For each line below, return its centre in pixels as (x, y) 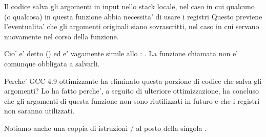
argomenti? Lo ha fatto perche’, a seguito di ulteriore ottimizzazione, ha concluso (132, 91)
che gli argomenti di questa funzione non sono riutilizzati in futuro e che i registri (132, 100)
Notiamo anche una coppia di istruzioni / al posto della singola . (106, 128)
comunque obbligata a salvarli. (52, 63)
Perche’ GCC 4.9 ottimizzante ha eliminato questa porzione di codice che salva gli (133, 81)
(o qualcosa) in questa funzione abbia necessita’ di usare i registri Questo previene (133, 16)
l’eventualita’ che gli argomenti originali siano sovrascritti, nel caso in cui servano (132, 26)
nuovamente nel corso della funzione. (62, 36)
